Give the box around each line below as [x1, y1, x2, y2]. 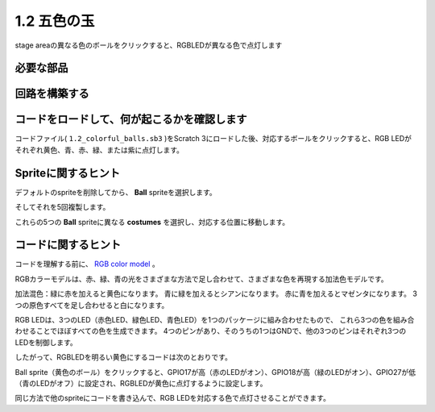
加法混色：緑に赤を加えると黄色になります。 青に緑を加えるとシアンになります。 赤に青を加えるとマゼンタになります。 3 [14, 289, 418, 298]
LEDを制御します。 [14, 337, 78, 347]
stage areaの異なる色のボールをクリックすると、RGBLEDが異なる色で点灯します [14, 40, 283, 50]
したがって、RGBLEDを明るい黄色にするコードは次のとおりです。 [14, 352, 233, 362]
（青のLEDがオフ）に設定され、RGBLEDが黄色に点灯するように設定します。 [14, 378, 267, 388]
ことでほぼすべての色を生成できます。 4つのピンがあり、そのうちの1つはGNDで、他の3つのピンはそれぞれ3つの [35, 327, 407, 336]
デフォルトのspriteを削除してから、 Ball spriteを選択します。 [14, 187, 217, 197]
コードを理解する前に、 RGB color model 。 [14, 259, 160, 269]
